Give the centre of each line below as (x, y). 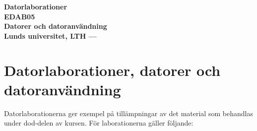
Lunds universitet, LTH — (50, 35)
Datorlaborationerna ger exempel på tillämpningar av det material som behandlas (128, 113)
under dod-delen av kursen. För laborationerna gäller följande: (99, 123)
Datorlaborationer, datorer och (112, 70)
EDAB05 (20, 16)
